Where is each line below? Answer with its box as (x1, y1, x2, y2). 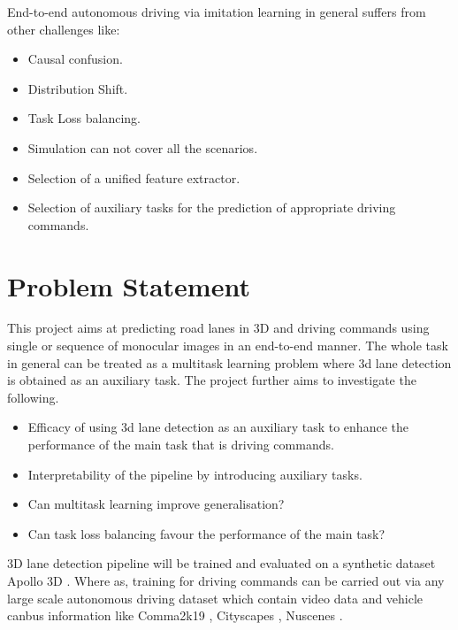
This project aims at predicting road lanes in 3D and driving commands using (7, 319, 430, 337)
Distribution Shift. (27, 79, 128, 97)
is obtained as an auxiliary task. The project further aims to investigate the (7, 371, 416, 389)
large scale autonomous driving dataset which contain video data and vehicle (7, 588, 424, 607)
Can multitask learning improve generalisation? (27, 495, 285, 513)
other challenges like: (7, 19, 120, 38)
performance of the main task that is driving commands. (27, 435, 334, 454)
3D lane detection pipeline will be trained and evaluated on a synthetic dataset (7, 554, 436, 572)
